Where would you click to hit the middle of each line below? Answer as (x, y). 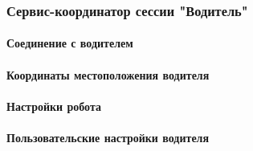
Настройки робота (54, 106)
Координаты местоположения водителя (108, 74)
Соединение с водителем (70, 43)
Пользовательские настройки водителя (108, 137)
